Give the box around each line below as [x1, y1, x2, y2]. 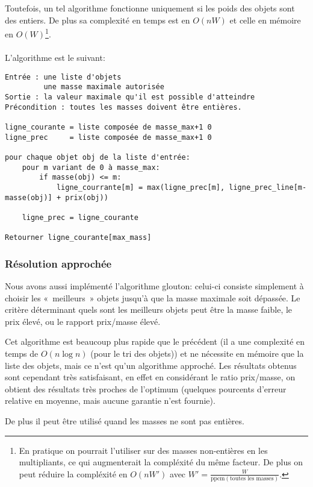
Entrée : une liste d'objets [5, 72, 122, 81]
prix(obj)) [65, 193, 108, 202]
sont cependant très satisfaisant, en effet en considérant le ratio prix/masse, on [5, 371, 296, 383]
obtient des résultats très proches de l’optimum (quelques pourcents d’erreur [5, 382, 287, 395]
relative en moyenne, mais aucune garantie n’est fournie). [5, 394, 215, 407]
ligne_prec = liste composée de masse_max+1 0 [5, 133, 212, 142]
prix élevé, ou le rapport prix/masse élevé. [5, 315, 161, 327]
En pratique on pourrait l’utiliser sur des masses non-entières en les [19, 444, 268, 456]
